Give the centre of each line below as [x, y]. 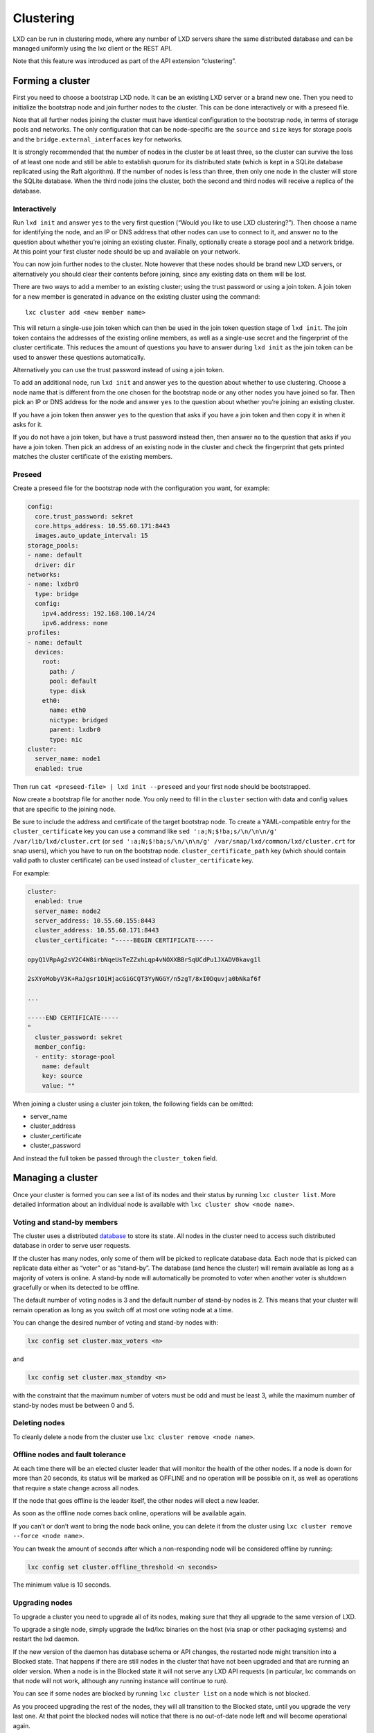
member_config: [61, 1047]
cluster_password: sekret [79, 1037]
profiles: [44, 633]
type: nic [66, 739]
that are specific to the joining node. [64, 809]
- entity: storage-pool [75, 1056]
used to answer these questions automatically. [79, 357]
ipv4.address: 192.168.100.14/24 [99, 613]
